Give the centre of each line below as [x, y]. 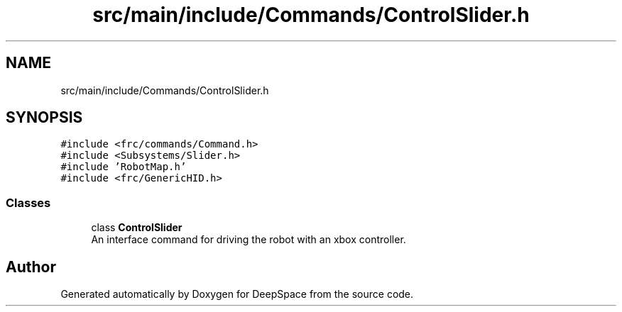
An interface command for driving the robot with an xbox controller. [249, 240]
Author [31, 267]
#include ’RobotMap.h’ [124, 167]
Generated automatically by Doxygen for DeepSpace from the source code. [237, 294]
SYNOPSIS [44, 118]
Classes [28, 202]
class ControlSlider [137, 228]
